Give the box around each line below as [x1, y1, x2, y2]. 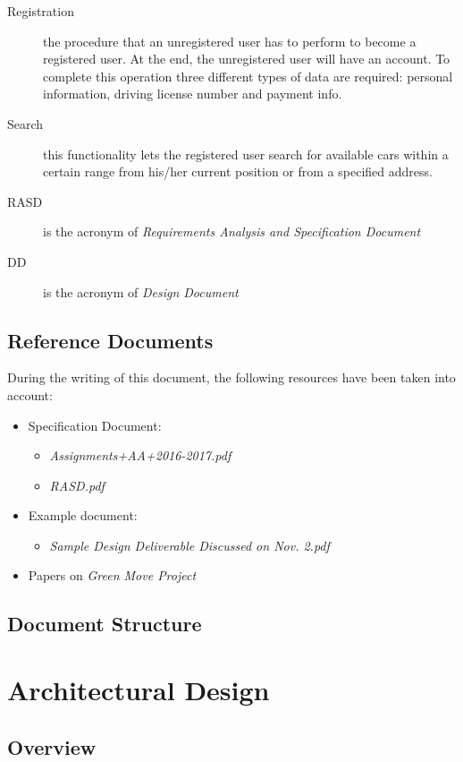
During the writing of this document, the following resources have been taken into [7, 368, 456, 387]
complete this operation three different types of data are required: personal [43, 66, 453, 85]
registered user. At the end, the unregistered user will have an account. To [43, 49, 450, 68]
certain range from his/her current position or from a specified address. [43, 162, 433, 181]
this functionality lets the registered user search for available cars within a [43, 144, 449, 163]
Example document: [28, 506, 138, 525]
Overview [7, 732, 97, 760]
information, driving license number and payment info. [43, 84, 342, 103]
